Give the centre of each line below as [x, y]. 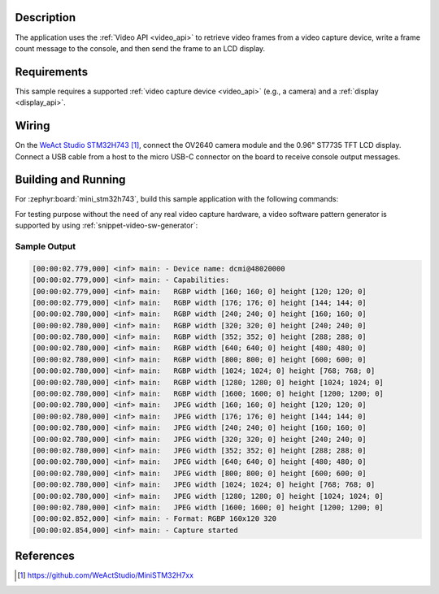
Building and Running [70, 180]
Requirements [52, 72]
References [45, 556]
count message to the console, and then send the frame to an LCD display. [140, 48]
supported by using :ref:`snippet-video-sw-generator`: [106, 225]
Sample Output [46, 246]
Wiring [33, 126]
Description [46, 17]
